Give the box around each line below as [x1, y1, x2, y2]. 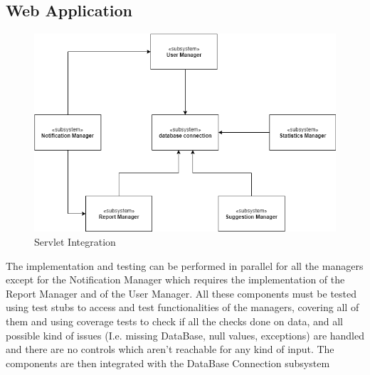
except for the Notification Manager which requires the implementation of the [6, 272, 345, 287]
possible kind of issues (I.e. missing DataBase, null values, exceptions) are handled [6, 327, 365, 342]
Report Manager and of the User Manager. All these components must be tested [6, 286, 357, 300]
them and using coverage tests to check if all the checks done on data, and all [6, 313, 343, 328]
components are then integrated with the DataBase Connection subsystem [6, 355, 330, 370]
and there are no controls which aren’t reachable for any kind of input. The [6, 342, 334, 357]
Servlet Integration [34, 234, 116, 249]
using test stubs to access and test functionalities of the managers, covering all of [6, 300, 359, 315]
